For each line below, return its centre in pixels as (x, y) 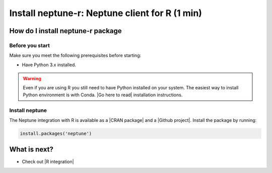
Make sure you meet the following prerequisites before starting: (75, 56)
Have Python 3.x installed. (49, 65)
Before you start (29, 45)
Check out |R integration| (48, 161)
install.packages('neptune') (56, 134)
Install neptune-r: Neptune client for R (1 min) (106, 13)
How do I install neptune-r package (65, 31)
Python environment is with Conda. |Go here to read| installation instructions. (103, 95)
